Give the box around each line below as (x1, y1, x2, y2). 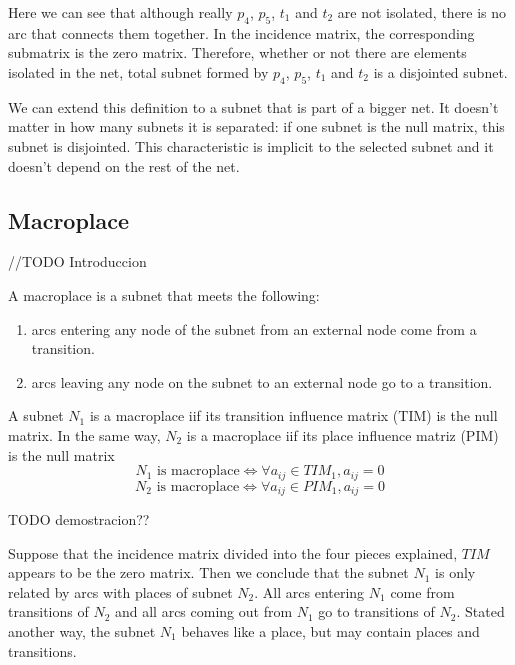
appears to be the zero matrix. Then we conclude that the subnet (8, 562, 409, 583)
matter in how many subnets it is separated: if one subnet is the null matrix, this (8, 116, 505, 137)
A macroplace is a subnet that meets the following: (8, 284, 320, 305)
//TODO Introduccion (8, 251, 147, 272)
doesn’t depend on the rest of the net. (8, 155, 240, 176)
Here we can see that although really (8, 2, 233, 22)
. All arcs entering (254, 581, 365, 602)
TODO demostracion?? (8, 509, 150, 530)
